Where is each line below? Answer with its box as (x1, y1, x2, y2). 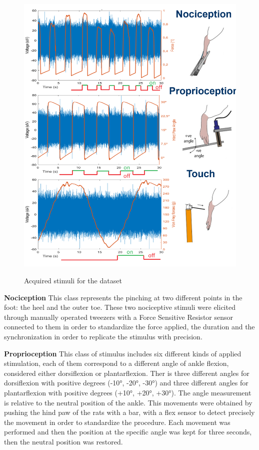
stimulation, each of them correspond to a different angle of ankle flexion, (4, 358, 229, 368)
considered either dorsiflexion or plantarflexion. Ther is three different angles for (4, 367, 249, 378)
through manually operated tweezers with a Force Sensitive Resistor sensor (4, 311, 233, 322)
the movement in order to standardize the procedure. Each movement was (4, 416, 230, 427)
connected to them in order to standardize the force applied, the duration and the (4, 321, 255, 332)
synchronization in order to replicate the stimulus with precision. (4, 331, 202, 342)
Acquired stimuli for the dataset (24, 275, 122, 286)
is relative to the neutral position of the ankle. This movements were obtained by (4, 397, 252, 407)
